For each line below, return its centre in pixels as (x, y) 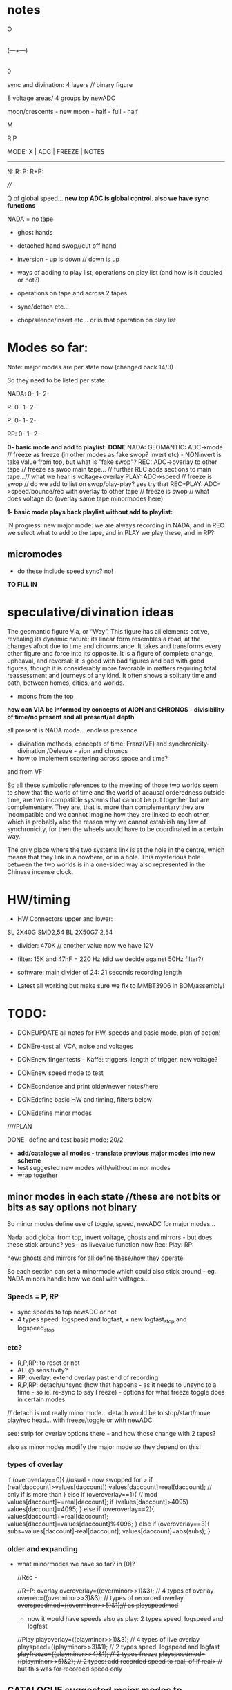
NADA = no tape (30, 219)
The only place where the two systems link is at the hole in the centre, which (116, 849)
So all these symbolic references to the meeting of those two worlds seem (113, 785)
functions (21, 205)
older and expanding (42, 1548)
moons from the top (45, 696)
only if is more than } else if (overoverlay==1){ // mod (82, 1494)
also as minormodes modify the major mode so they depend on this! (104, 1447)
